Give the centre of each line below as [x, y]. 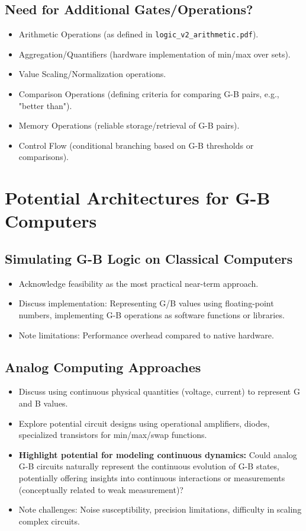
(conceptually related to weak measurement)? [101, 489]
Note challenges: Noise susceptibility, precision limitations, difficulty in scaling [160, 509]
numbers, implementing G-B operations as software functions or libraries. [152, 314]
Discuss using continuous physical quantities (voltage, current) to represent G [159, 391]
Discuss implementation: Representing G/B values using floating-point [146, 303]
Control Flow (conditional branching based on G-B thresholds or [136, 145]
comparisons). [44, 157]
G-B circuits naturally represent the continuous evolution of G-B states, [149, 466]
